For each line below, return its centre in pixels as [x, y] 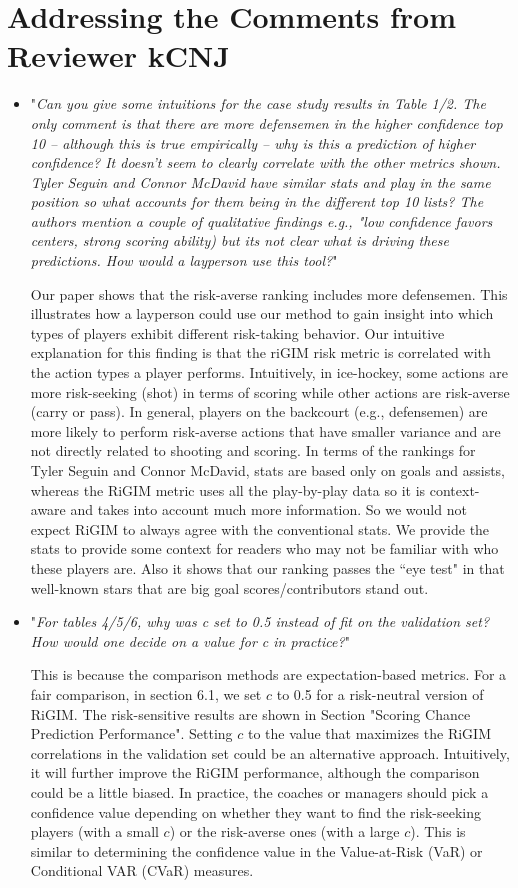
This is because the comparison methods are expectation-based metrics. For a [268, 674]
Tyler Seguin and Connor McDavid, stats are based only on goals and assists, [268, 470]
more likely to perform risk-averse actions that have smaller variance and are [265, 430]
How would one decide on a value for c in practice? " [190, 640]
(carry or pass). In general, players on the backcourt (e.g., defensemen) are [259, 411]
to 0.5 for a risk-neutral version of [380, 693]
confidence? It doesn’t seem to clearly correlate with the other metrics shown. [265, 162]
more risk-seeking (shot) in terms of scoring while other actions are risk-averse [270, 391]
